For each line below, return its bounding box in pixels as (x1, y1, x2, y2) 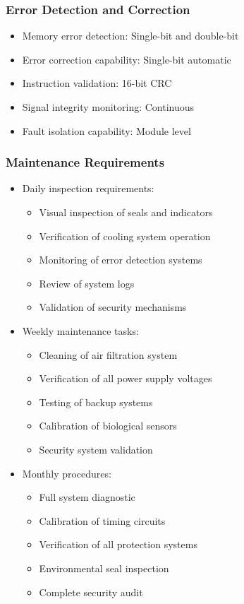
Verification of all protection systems (39, 537, 197, 552)
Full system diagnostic (39, 490, 135, 504)
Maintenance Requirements (6, 153, 165, 171)
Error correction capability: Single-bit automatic (22, 52, 231, 66)
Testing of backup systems (39, 394, 153, 409)
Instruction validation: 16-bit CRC (22, 76, 172, 90)
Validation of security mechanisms (39, 300, 187, 314)
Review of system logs (39, 276, 135, 290)
